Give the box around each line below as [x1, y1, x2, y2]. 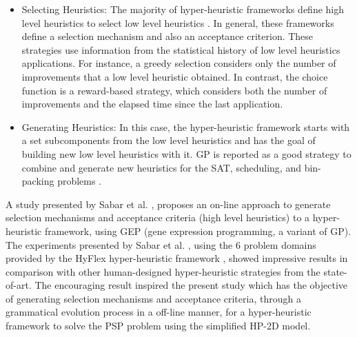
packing [21, 174, 54, 188]
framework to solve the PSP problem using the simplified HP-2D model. [6, 318, 311, 333]
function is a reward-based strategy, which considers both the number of [21, 83, 327, 97]
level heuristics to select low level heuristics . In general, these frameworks [21, 15, 334, 30]
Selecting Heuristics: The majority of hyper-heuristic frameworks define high [21, 2, 345, 16]
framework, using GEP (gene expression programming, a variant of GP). [44, 223, 351, 238]
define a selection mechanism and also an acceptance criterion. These [21, 29, 314, 43]
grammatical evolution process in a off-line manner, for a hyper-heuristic [6, 305, 312, 319]
